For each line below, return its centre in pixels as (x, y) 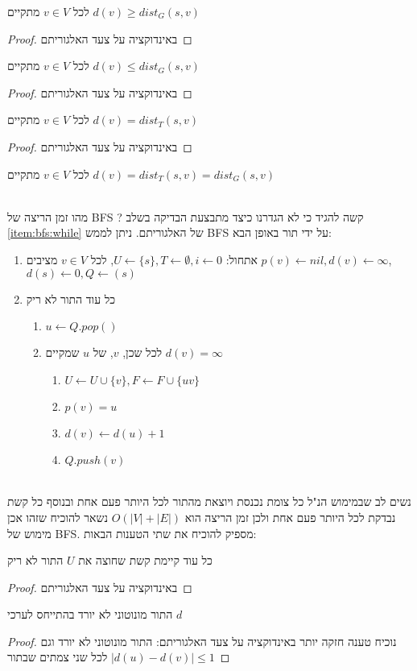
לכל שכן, (142, 352)
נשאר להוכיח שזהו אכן (58, 517)
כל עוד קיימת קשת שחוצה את (145, 560)
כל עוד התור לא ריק (71, 298)
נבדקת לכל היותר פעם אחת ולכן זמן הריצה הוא (290, 517)
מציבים (42, 259)
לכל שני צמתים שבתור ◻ (119, 657)
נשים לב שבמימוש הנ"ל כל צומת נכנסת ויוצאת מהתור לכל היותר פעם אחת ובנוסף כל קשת (209, 501)
